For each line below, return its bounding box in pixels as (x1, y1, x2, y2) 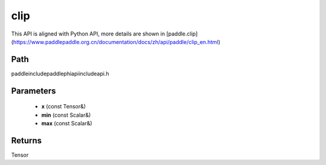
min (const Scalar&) (41, 111, 91, 119)
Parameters (11, 86, 56, 96)
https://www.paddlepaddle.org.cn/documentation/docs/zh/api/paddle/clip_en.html (13, 38, 219, 45)
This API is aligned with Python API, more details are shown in (11, 30, 165, 37)
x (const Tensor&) (41, 103, 86, 110)
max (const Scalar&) (41, 120, 93, 127)
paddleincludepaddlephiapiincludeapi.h (11, 70, 109, 77)
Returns (11, 135, 42, 146)
